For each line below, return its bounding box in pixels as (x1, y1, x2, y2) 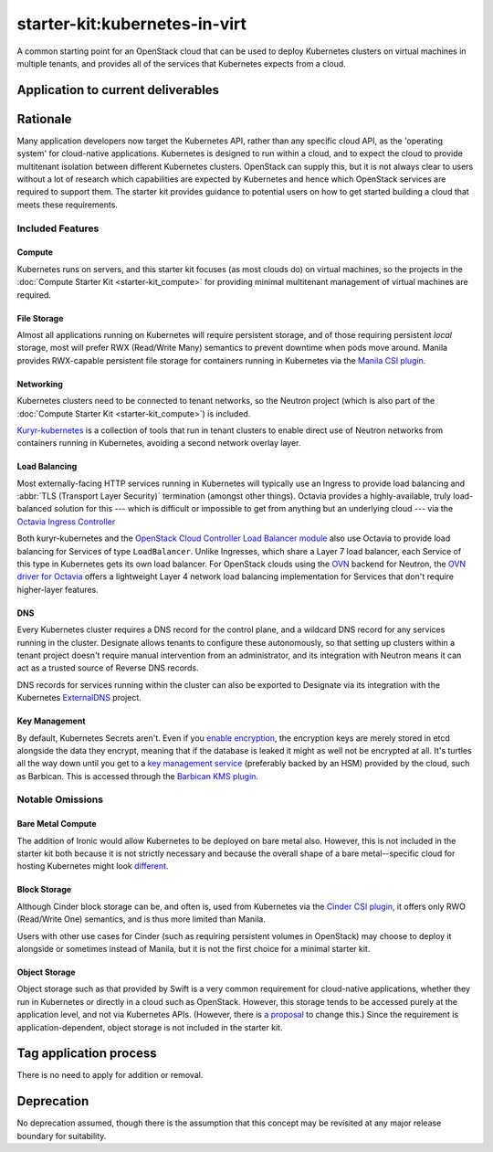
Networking (16, 378, 64, 389)
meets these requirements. (16, 199, 119, 210)
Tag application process (16, 1046, 157, 1062)
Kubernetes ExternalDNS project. (16, 692, 142, 703)
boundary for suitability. (16, 1130, 107, 1141)
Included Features (16, 222, 100, 235)
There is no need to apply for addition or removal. (16, 1070, 204, 1081)
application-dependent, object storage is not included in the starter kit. (16, 1021, 283, 1032)
